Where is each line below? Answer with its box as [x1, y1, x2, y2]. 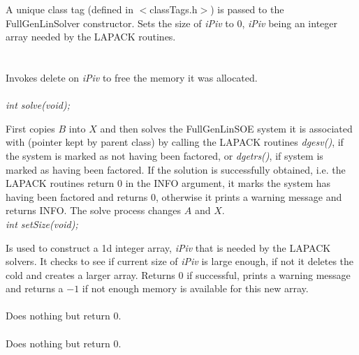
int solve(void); [6, 98, 70, 112]
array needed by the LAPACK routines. [6, 29, 176, 44]
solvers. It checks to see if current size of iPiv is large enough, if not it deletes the [6, 254, 354, 269]
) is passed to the [210, 2, 284, 16]
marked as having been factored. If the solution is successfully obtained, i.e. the [6, 162, 346, 176]
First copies [6, 121, 55, 135]
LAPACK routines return [6, 176, 115, 190]
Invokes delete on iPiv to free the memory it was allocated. [6, 70, 258, 84]
